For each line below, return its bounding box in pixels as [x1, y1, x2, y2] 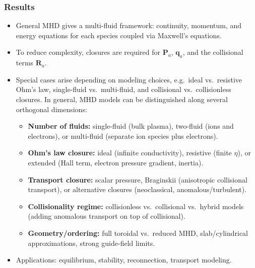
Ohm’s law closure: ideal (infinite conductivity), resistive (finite [28, 147, 232, 158]
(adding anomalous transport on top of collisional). [28, 211, 185, 221]
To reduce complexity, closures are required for [16, 47, 161, 57]
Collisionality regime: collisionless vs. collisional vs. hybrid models [28, 201, 244, 211]
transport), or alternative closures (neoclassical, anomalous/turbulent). [28, 184, 247, 195]
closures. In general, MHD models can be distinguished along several [16, 94, 228, 104]
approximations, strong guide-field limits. [28, 237, 155, 248]
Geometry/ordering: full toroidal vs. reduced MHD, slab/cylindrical [28, 227, 248, 238]
